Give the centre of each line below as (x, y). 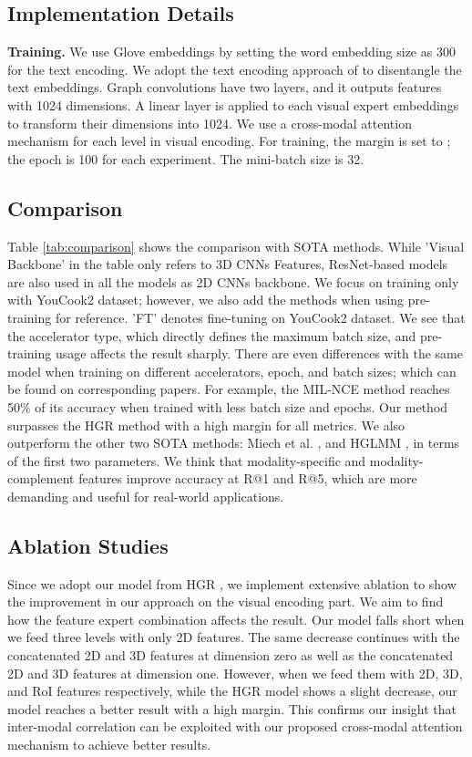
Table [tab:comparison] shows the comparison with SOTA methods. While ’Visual (236, 246)
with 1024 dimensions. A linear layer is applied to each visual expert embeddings (233, 104)
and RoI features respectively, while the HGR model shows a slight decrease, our (232, 691)
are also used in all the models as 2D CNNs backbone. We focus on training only (233, 281)
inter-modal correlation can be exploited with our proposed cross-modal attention (235, 726)
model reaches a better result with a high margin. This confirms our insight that (232, 708)
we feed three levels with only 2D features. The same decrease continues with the (234, 637)
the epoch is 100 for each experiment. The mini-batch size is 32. (186, 158)
